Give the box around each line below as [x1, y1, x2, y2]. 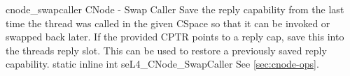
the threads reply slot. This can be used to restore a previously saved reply [6, 43, 327, 57]
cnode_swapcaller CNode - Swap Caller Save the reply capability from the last [6, 2, 344, 16]
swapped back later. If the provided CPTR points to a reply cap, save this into [6, 29, 344, 44]
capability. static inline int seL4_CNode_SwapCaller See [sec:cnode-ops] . [6, 56, 319, 71]
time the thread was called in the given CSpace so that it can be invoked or [6, 15, 330, 30]
